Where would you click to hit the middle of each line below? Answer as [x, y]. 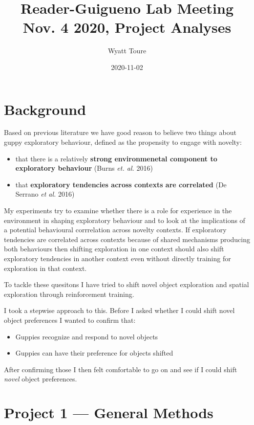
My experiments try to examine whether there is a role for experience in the [118, 210]
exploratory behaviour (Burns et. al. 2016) [84, 168]
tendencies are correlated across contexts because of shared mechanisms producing [127, 239]
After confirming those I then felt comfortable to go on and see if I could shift [121, 369]
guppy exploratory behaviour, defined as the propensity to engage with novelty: [123, 142]
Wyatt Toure [127, 51]
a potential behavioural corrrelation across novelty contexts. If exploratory [115, 230]
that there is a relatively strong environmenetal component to [116, 158]
